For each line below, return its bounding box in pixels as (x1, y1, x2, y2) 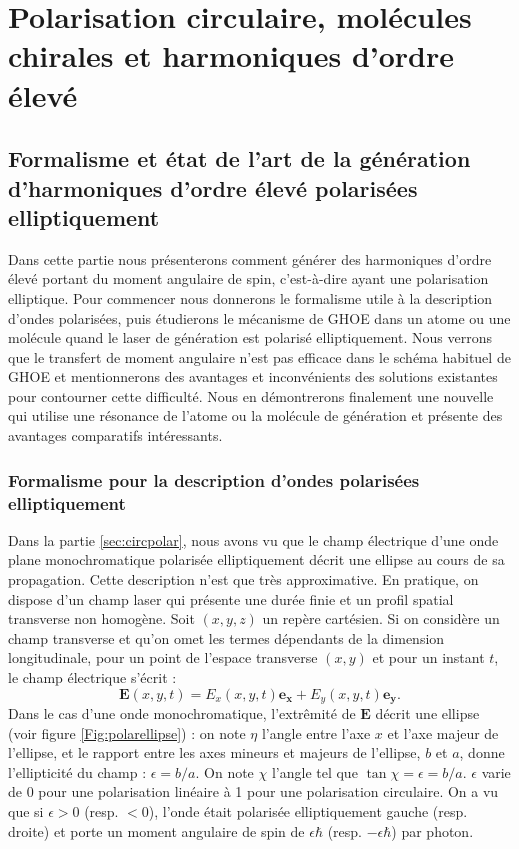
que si (8, 800, 44, 821)
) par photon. (391, 820, 474, 841)
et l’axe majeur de (387, 722, 499, 743)
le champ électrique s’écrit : (8, 666, 177, 687)
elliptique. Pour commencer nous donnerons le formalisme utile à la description (8, 287, 493, 308)
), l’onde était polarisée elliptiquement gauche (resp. (148, 800, 468, 821)
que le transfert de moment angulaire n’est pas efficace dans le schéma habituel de (8, 346, 511, 367)
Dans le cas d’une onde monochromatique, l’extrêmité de (8, 703, 356, 724)
